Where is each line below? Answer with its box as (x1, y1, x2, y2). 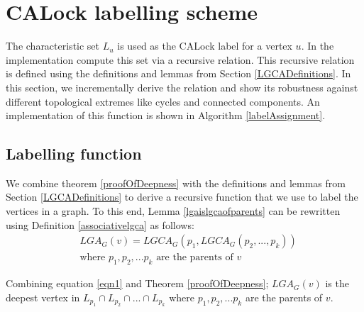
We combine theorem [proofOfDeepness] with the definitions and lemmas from (6, 175, 346, 190)
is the (325, 276, 349, 291)
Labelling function (6, 143, 142, 165)
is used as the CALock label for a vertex (117, 38, 292, 53)
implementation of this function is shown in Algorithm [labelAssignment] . (6, 108, 326, 123)
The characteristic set (6, 38, 100, 53)
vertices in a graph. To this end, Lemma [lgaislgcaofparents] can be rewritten (6, 204, 341, 218)
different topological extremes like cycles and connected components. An (6, 94, 320, 108)
